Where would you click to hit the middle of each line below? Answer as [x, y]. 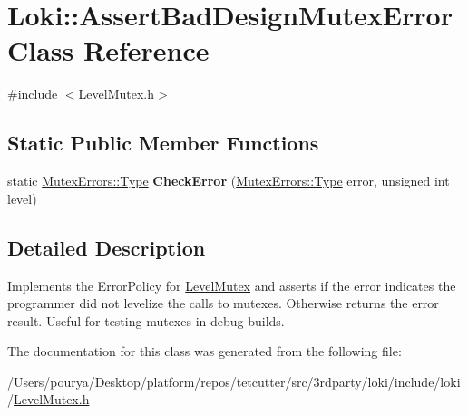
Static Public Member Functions [163, 143]
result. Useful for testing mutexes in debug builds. [146, 320]
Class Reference [108, 50]
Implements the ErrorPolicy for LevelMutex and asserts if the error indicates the [232, 285]
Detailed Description [107, 247]
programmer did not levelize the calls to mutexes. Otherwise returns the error [223, 303]
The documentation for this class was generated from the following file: [205, 351]
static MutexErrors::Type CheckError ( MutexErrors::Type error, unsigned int [229, 181]
